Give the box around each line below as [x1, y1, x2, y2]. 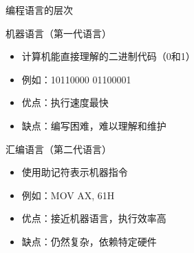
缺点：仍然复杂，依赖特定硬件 [21, 234, 157, 248]
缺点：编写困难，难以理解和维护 [21, 118, 166, 132]
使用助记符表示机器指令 [21, 165, 128, 179]
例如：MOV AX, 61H [21, 188, 115, 202]
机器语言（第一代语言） [6, 26, 111, 40]
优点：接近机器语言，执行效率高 [21, 211, 166, 225]
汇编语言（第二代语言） [6, 141, 111, 156]
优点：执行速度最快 [21, 95, 109, 110]
